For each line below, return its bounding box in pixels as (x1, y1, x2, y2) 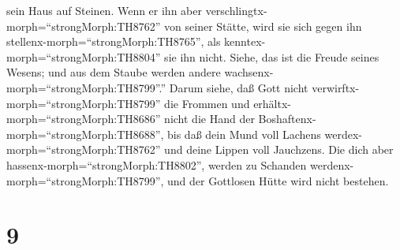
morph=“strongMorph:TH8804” (6, 48, 161, 65)
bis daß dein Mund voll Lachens (167, 125, 321, 142)
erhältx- (253, 95, 292, 111)
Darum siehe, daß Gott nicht (169, 79, 308, 95)
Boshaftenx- (258, 110, 316, 127)
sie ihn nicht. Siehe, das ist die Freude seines (164, 48, 379, 65)
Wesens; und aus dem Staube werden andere (6, 64, 221, 80)
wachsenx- (224, 64, 274, 80)
